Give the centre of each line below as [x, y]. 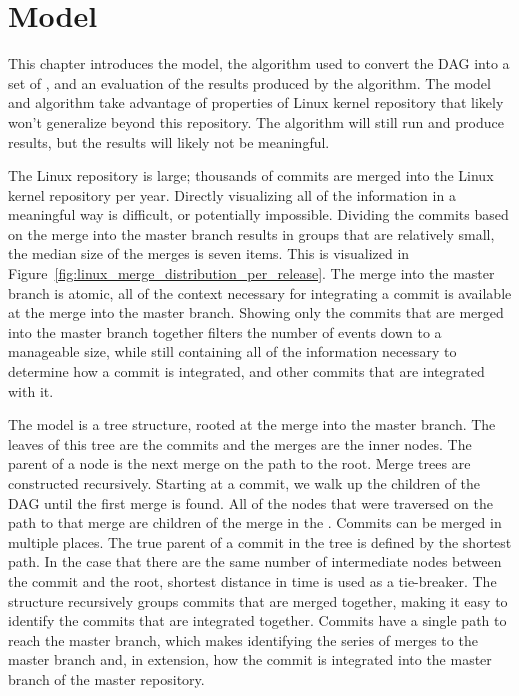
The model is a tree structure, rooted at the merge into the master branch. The [252, 424]
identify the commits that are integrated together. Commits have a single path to [257, 620]
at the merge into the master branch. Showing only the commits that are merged [256, 312]
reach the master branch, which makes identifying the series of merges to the [243, 639]
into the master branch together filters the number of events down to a [225, 331]
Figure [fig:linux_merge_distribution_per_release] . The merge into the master [251, 273]
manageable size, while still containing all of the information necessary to [232, 351]
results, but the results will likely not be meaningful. [169, 141]
